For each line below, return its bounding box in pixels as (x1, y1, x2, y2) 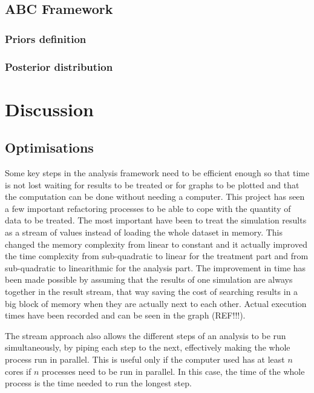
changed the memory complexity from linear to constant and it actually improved (5, 237, 307, 250)
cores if (5, 365, 31, 377)
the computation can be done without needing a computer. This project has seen (5, 190, 305, 203)
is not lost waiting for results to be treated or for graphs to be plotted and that (5, 178, 299, 191)
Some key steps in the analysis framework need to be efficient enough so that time (5, 167, 310, 179)
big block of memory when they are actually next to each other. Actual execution (5, 297, 307, 309)
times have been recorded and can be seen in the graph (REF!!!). (5, 309, 246, 322)
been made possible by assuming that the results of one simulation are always (5, 273, 293, 286)
